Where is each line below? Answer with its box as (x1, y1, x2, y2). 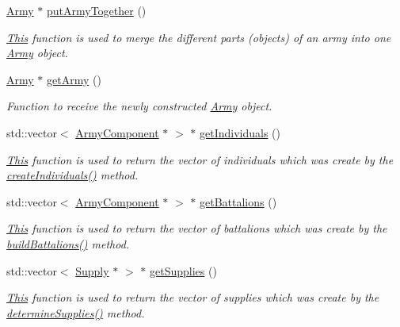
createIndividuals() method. (6, 167, 139, 183)
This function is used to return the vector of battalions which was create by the (6, 220, 387, 237)
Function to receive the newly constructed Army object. (6, 98, 272, 114)
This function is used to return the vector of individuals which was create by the (6, 151, 394, 167)
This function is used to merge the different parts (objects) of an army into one (6, 29, 391, 45)
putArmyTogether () (47, 2, 147, 18)
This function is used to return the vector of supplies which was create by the (6, 289, 379, 306)
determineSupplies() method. (6, 304, 145, 321)
